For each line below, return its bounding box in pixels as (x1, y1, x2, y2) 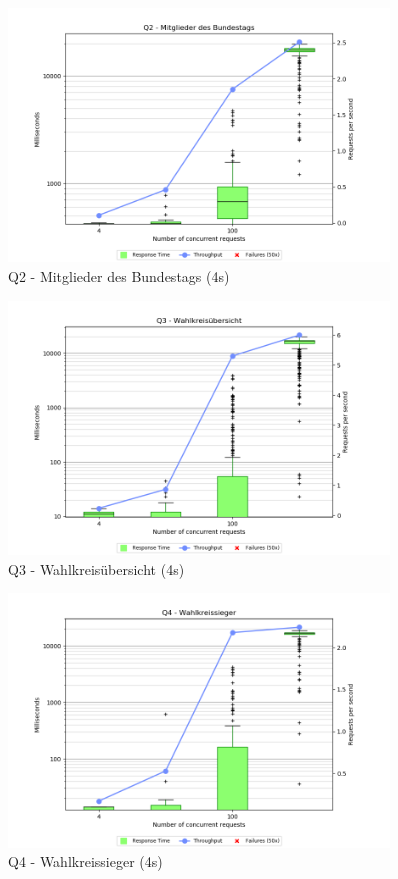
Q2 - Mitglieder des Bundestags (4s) (8, 265, 230, 286)
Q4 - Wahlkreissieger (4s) (8, 851, 163, 872)
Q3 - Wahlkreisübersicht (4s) (8, 558, 185, 579)
